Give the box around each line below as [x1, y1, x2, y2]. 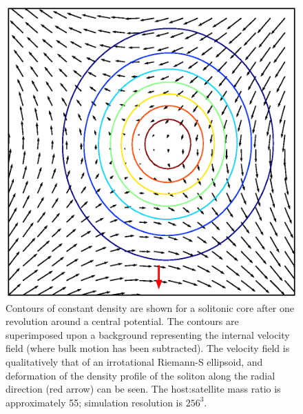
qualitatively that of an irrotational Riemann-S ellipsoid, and [6, 354, 263, 368]
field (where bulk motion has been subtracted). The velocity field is [6, 341, 290, 355]
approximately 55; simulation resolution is [6, 395, 182, 409]
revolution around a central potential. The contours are [6, 314, 239, 328]
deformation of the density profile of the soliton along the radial [6, 368, 275, 382]
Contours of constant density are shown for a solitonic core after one [6, 300, 295, 315]
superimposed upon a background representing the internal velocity [6, 327, 290, 342]
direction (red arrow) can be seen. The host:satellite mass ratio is [6, 382, 281, 396]
